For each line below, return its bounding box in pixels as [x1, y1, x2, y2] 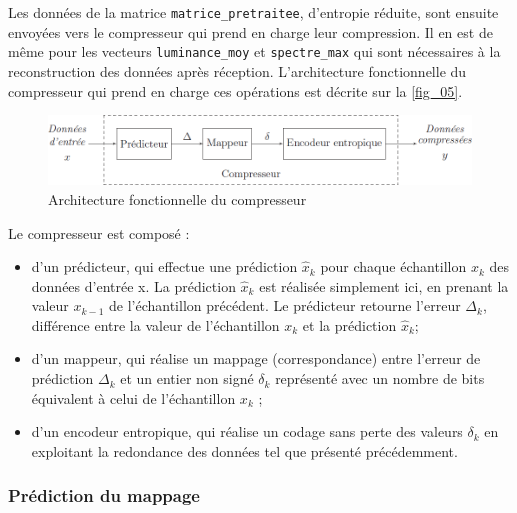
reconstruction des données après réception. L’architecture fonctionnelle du [8, 60, 467, 81]
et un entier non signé [120, 368, 254, 389]
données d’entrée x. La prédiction [31, 275, 236, 296]
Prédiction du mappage [8, 483, 200, 508]
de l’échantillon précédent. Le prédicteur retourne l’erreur [108, 295, 461, 316]
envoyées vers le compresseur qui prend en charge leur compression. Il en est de [8, 21, 493, 42]
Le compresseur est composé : [8, 222, 190, 243]
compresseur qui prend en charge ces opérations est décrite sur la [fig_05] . [8, 80, 463, 101]
